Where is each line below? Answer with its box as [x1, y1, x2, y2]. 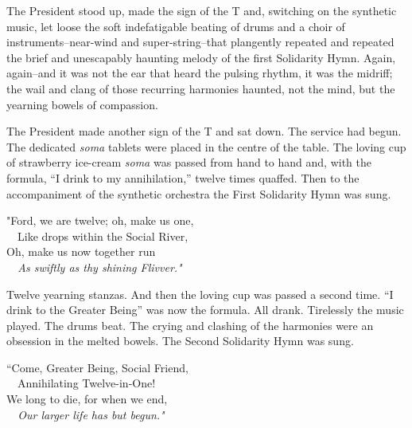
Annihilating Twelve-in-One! [17, 375, 156, 391]
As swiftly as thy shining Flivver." [17, 258, 182, 275]
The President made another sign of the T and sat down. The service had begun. [6, 123, 402, 139]
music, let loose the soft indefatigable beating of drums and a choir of [6, 18, 345, 34]
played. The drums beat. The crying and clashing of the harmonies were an [6, 316, 374, 333]
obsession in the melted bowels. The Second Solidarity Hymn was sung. [6, 332, 354, 349]
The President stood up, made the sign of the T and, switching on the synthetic [6, 2, 397, 18]
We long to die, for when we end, [6, 391, 168, 407]
